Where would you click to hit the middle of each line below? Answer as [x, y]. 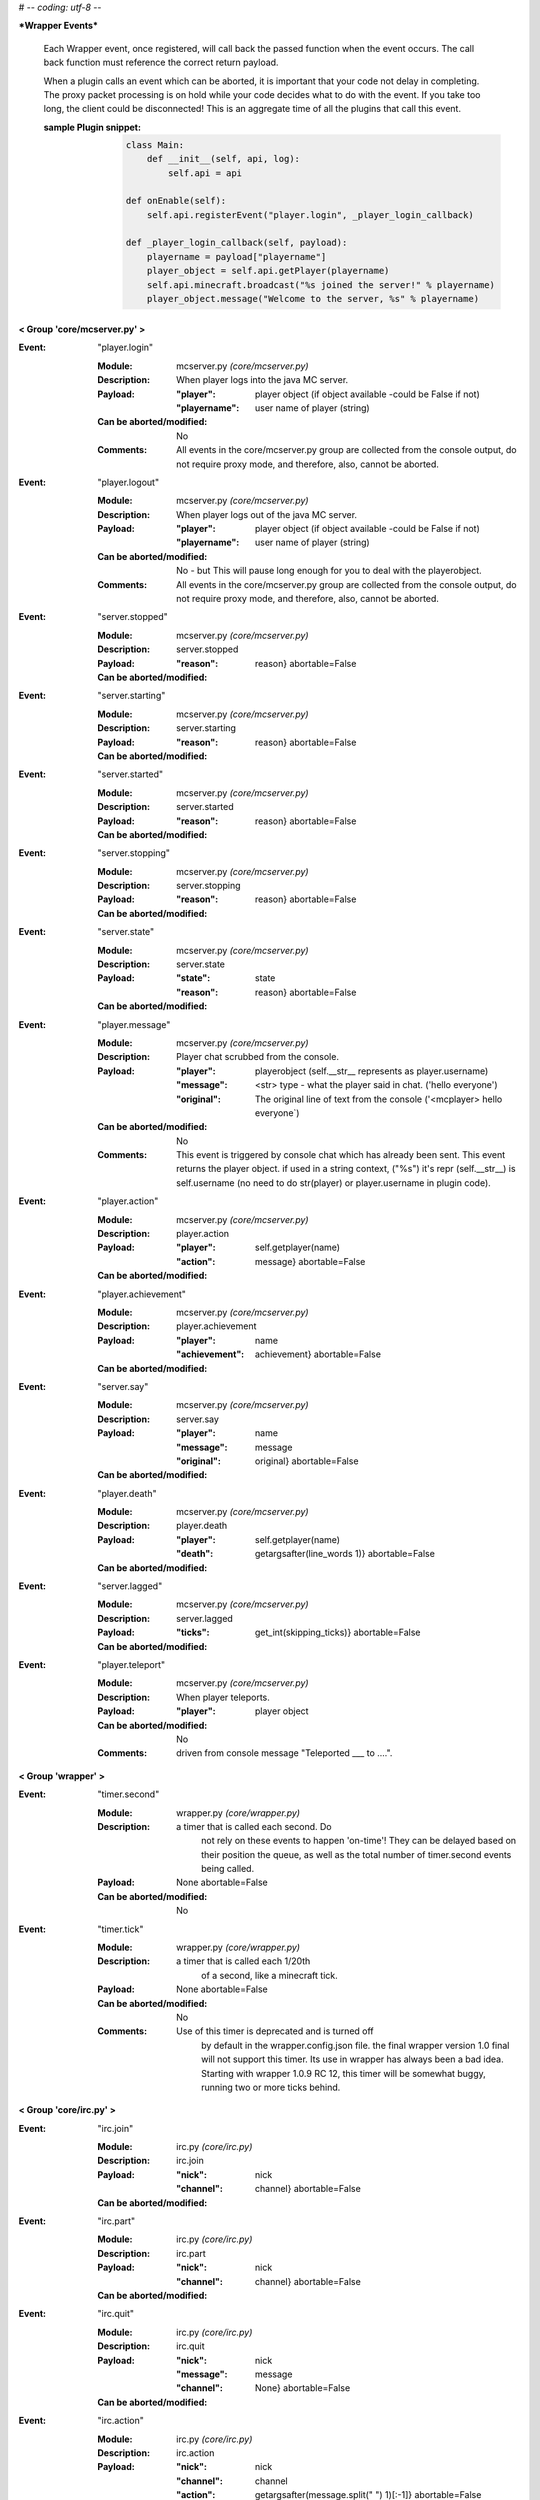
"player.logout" [128, 482]
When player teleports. [223, 1697]
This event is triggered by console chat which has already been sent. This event [341, 1155]
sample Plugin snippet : [92, 127]
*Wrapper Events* [58, 26]
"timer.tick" [120, 1929]
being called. [228, 1869]
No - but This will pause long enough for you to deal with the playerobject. [329, 571]
